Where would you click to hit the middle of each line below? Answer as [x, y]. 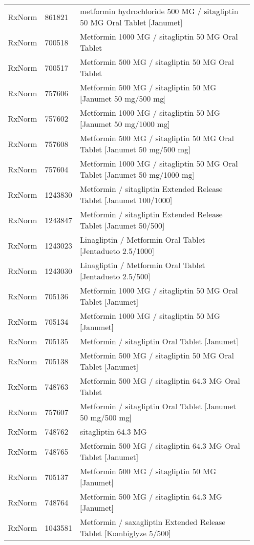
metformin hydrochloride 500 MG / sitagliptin [159, 11]
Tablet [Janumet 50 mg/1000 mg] [137, 175]
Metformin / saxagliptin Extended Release [153, 522]
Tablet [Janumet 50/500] [122, 225]
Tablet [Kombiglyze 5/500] [125, 533]
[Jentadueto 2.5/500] [115, 276]
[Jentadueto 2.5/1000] [117, 251]
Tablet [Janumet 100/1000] [126, 200]
